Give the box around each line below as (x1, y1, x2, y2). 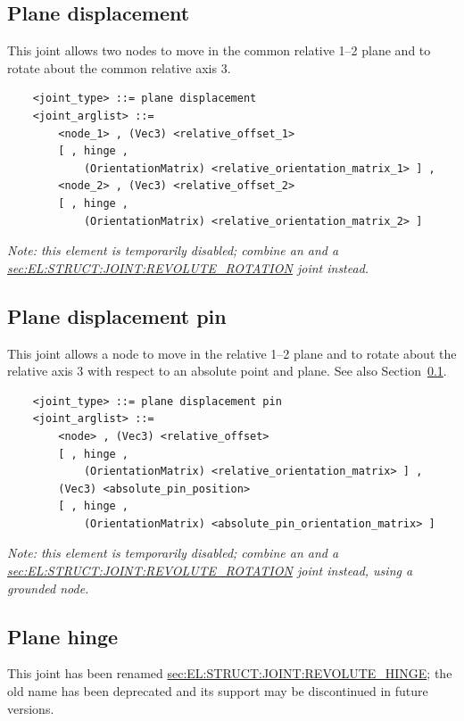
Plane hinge (7, 622, 119, 650)
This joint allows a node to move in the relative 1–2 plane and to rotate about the (7, 344, 457, 362)
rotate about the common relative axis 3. (7, 58, 231, 77)
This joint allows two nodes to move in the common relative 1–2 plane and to (7, 41, 431, 60)
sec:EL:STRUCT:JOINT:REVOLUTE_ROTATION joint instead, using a (7, 561, 413, 580)
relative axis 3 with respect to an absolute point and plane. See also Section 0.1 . (7, 361, 447, 380)
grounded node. (7, 578, 89, 597)
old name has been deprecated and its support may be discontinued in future (7, 682, 428, 700)
